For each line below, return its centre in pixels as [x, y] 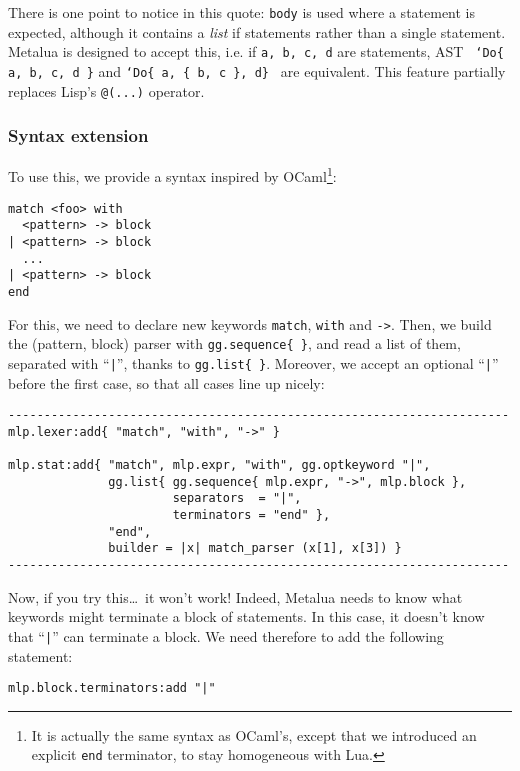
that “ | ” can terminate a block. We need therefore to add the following [226, 635]
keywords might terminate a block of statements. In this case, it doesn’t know [246, 616]
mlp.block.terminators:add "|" [112, 688]
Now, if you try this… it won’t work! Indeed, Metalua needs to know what [235, 596]
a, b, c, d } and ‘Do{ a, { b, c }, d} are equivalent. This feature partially [257, 70]
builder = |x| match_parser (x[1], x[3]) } [255, 548]
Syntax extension [78, 135]
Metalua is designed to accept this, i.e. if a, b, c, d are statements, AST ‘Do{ [256, 51]
